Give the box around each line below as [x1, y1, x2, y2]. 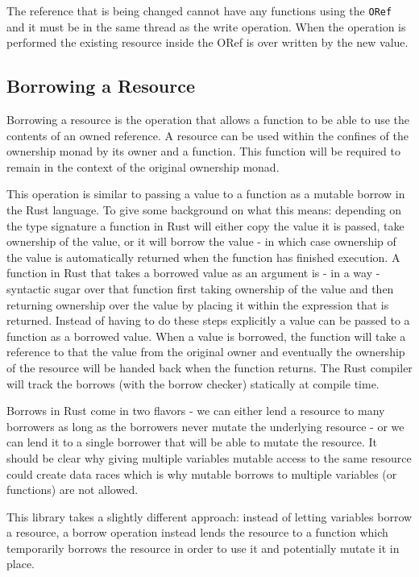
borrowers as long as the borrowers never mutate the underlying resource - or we [6, 417, 404, 434]
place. [6, 555, 35, 572]
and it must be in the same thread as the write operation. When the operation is [6, 18, 406, 35]
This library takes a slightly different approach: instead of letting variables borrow [6, 508, 413, 525]
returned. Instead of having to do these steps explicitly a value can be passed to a [6, 312, 410, 329]
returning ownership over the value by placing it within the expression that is [6, 296, 389, 313]
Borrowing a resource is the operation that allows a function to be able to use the [6, 111, 410, 128]
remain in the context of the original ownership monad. [6, 158, 280, 175]
